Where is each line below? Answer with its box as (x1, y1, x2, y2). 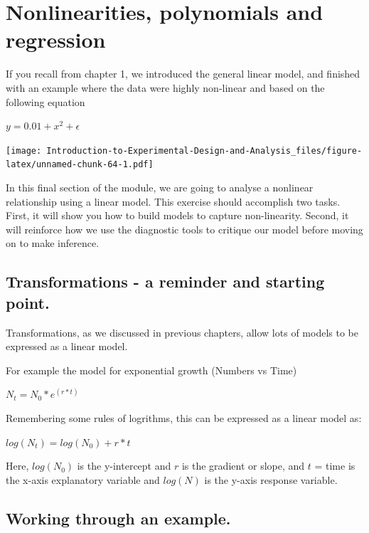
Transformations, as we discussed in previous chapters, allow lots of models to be (6, 324, 358, 339)
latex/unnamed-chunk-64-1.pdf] (6, 159, 154, 170)
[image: (6, 145, 42, 156)
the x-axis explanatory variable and (6, 472, 160, 487)
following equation (6, 94, 85, 109)
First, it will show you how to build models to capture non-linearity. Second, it (6, 208, 349, 223)
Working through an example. (6, 507, 231, 529)
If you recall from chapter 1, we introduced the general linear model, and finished (6, 66, 360, 81)
